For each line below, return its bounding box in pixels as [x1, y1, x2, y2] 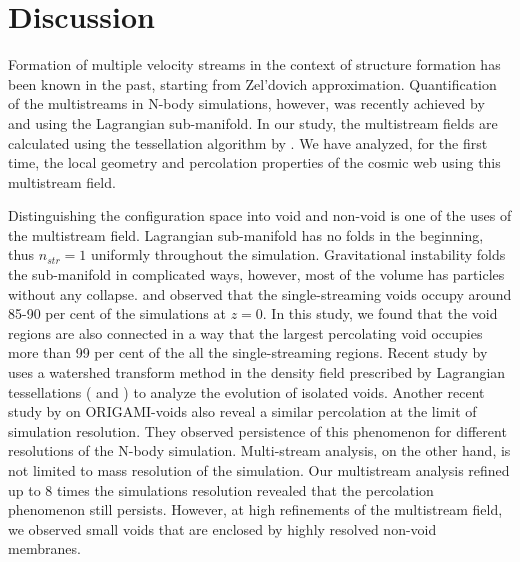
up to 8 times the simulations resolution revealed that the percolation [8, 479, 434, 500]
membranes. [8, 538, 81, 559]
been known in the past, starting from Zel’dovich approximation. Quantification [8, 73, 497, 94]
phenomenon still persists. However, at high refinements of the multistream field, [8, 499, 503, 520]
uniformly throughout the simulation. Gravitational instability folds [90, 244, 506, 265]
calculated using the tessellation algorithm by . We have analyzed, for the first [8, 132, 488, 153]
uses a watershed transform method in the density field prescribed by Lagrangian [8, 362, 506, 383]
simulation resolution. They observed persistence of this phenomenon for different [8, 420, 507, 441]
